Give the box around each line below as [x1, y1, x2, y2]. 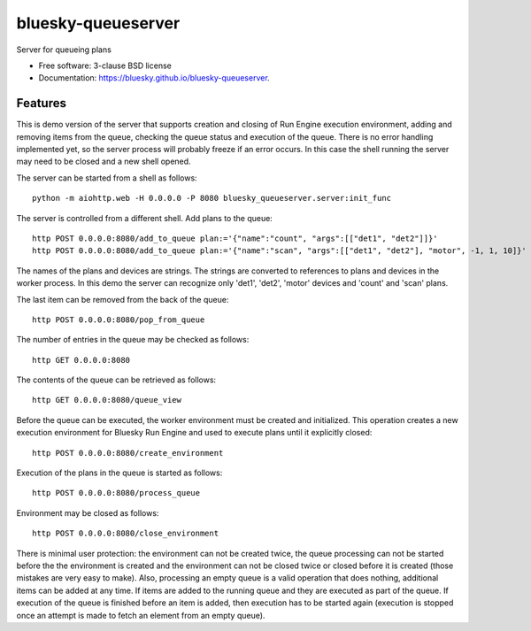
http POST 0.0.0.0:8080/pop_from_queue [32, 314, 205, 325]
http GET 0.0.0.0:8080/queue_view [32, 395, 181, 405]
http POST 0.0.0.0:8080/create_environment [32, 448, 224, 458]
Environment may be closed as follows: [16, 507, 159, 518]
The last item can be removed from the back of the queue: [16, 294, 229, 304]
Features [16, 96, 66, 111]
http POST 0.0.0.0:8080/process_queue [32, 488, 201, 498]
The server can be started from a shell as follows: [16, 173, 198, 183]
